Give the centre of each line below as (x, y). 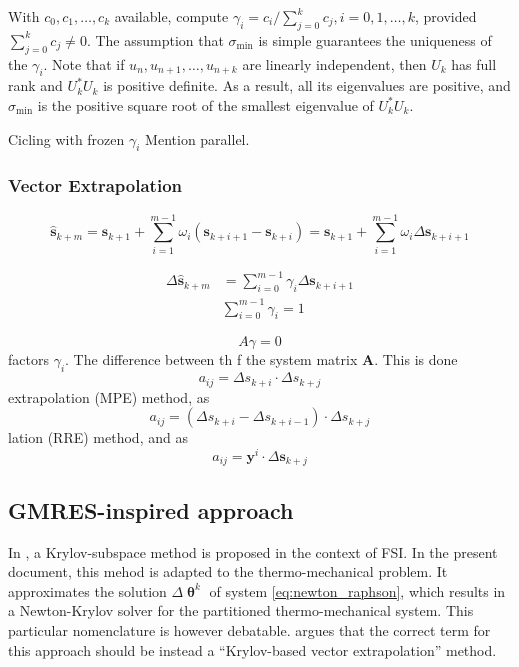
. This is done (416, 359)
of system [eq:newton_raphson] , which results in (357, 590)
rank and (35, 85)
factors (28, 359)
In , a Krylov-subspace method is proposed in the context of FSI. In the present (253, 551)
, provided (445, 16)
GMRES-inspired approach (151, 509)
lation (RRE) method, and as (98, 437)
